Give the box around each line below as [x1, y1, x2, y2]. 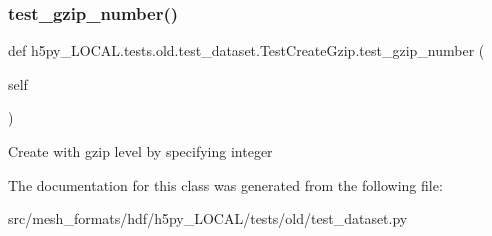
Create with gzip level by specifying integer [8, 141, 273, 161]
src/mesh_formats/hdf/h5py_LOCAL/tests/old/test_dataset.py [8, 208, 408, 229]
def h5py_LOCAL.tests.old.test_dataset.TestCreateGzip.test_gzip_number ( [8, 40, 485, 61]
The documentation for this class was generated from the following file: [8, 174, 443, 195]
